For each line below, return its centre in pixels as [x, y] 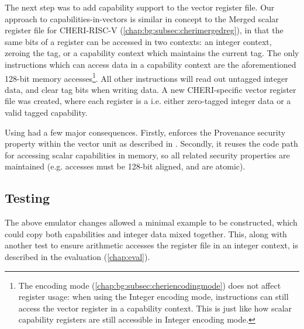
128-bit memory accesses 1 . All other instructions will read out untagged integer [146, 77]
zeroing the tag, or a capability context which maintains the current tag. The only [152, 53]
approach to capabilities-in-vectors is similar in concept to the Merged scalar [142, 18]
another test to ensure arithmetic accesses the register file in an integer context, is [151, 245]
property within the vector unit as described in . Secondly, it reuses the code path [151, 143]
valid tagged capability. [46, 112]
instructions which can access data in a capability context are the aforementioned [151, 64]
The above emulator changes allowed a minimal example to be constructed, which [151, 222]
